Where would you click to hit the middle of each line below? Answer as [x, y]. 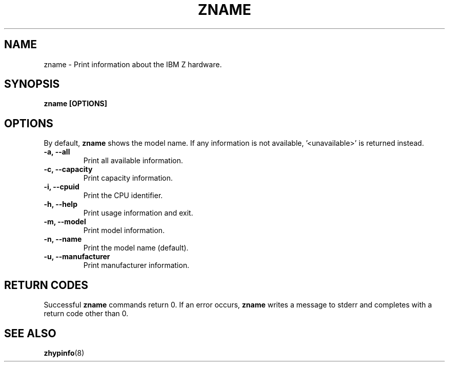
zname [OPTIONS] [75, 104]
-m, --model [65, 222]
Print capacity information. [128, 178]
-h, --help [60, 204]
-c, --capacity [68, 169]
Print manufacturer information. [136, 265]
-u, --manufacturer [77, 257]
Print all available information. [133, 161]
